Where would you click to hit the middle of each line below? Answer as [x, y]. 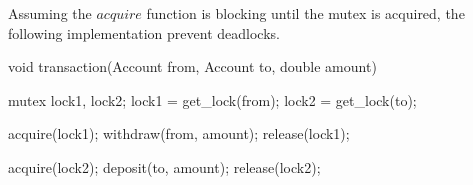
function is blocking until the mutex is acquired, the [305, 13]
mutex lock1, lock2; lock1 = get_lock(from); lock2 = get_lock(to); [212, 99]
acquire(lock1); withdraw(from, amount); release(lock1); [179, 133]
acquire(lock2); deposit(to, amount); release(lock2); [164, 166]
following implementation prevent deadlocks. [144, 32]
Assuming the [50, 13]
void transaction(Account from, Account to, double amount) [192, 66]
